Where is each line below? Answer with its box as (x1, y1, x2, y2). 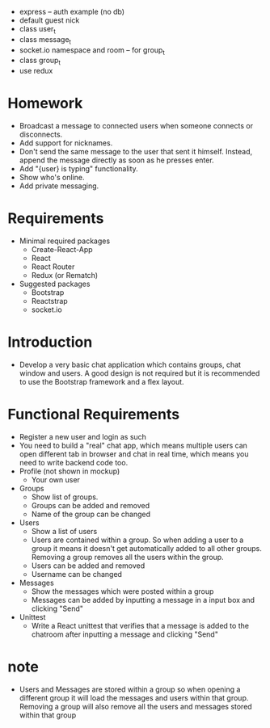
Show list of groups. (31, 492, 99, 502)
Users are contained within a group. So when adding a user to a (31, 535, 244, 545)
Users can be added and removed (31, 561, 146, 570)
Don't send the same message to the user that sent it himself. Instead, (19, 147, 253, 157)
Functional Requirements (7, 406, 179, 423)
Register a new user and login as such (19, 431, 147, 441)
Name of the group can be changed (31, 509, 151, 519)
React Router (31, 262, 75, 271)
